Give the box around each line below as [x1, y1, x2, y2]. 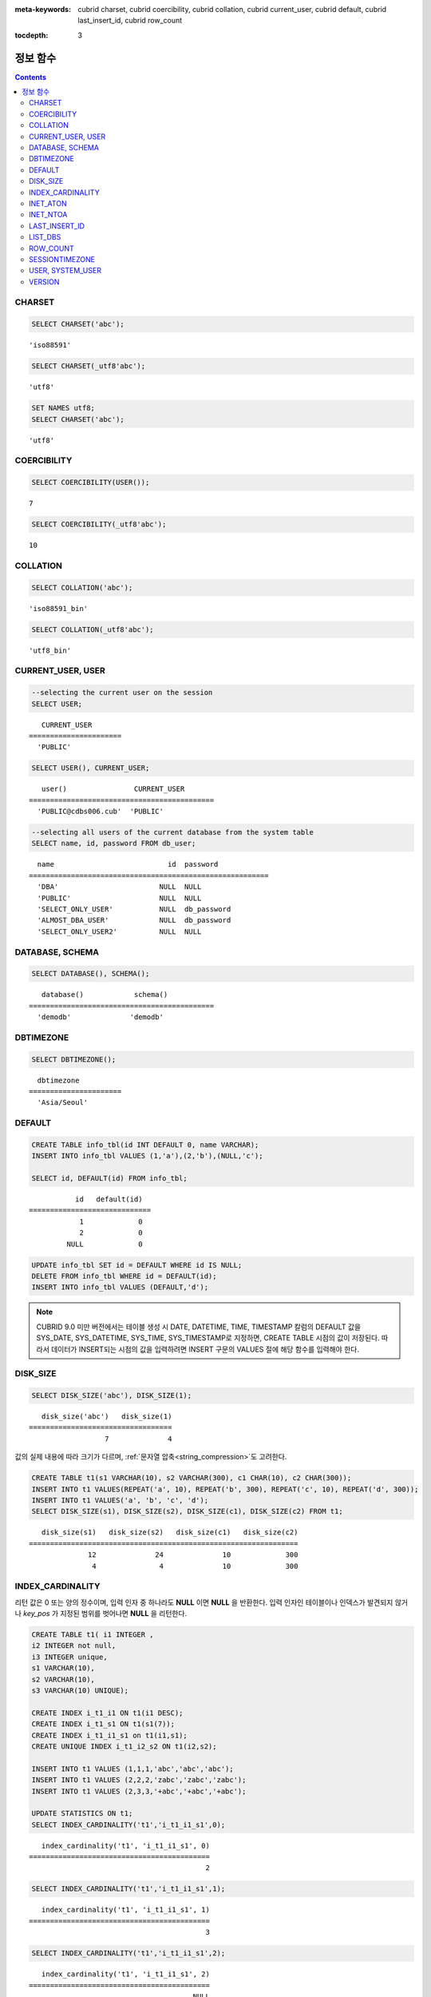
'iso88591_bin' [29, 604, 89, 613]
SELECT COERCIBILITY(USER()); [31, 478, 150, 487]
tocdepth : [14, 30, 49, 40]
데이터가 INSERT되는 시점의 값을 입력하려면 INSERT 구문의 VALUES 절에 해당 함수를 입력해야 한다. [50, 1344, 359, 1354]
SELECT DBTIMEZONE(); [31, 1054, 117, 1064]
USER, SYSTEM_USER [29, 266, 101, 276]
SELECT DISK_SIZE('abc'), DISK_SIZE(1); [31, 1391, 192, 1400]
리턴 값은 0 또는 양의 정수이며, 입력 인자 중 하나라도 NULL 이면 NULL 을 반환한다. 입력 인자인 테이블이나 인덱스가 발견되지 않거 [14, 1598, 409, 1607]
